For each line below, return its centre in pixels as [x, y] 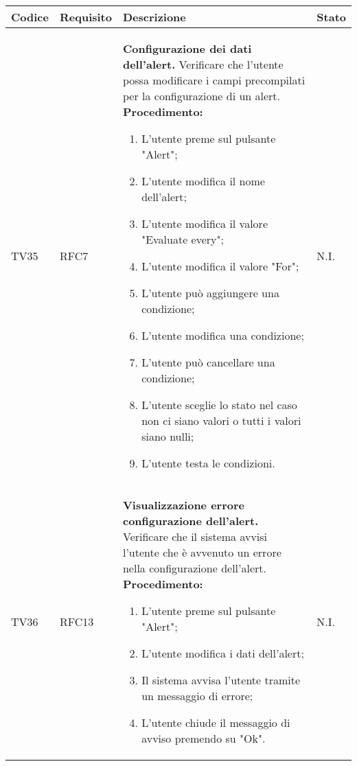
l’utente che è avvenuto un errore [202, 552]
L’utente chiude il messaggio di [216, 722]
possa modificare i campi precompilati [214, 80]
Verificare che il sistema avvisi [195, 536]
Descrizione [154, 17]
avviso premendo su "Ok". [204, 738]
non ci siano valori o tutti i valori [221, 420]
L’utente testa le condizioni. [208, 463]
